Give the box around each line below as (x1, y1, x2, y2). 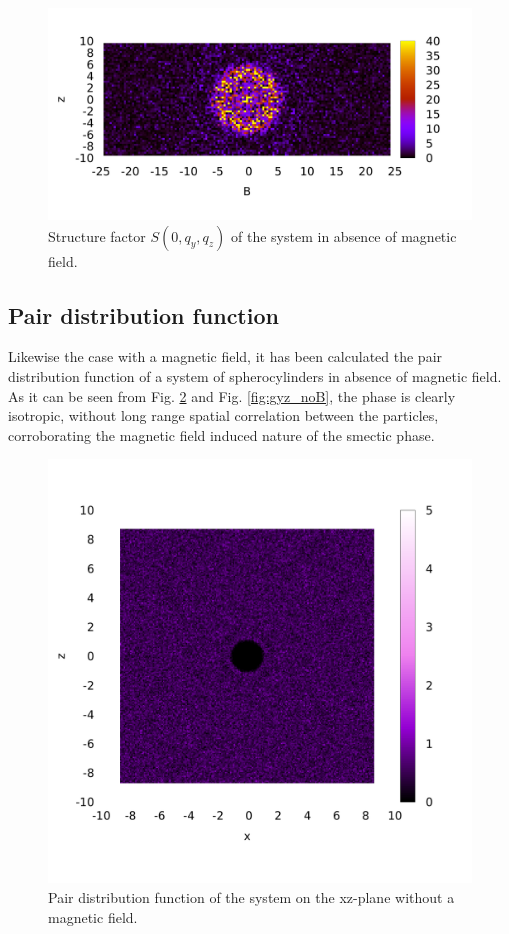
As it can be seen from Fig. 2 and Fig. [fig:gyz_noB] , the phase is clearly (8, 385, 456, 406)
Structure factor (48, 225, 146, 246)
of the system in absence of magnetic (231, 225, 457, 246)
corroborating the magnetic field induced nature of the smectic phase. (8, 424, 435, 445)
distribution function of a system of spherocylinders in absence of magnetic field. (8, 365, 502, 386)
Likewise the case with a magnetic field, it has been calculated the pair (8, 346, 443, 367)
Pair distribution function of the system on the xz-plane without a (48, 886, 455, 907)
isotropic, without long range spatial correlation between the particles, (8, 405, 439, 426)
